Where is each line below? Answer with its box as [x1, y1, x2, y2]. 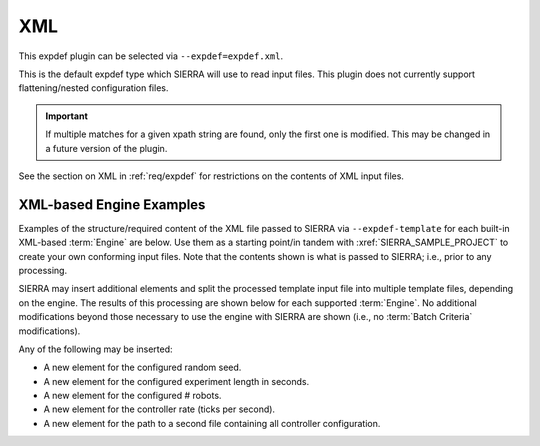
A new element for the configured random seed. [43, 361, 242, 374]
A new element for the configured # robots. [43, 390, 222, 402]
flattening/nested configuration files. [18, 82, 169, 94]
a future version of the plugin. [45, 142, 168, 154]
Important [45, 110, 89, 122]
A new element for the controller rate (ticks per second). [43, 403, 275, 415]
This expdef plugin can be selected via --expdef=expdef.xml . [18, 50, 284, 62]
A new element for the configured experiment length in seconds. [43, 375, 310, 387]
